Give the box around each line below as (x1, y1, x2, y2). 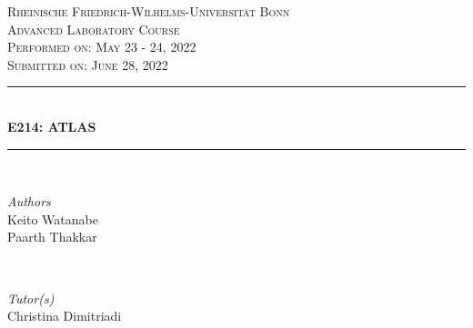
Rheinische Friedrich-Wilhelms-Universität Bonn (7, 2, 290, 20)
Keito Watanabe (7, 209, 98, 228)
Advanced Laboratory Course (7, 19, 180, 38)
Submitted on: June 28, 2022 (7, 55, 168, 74)
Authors (7, 192, 51, 211)
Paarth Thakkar (7, 227, 97, 246)
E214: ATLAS (7, 116, 96, 135)
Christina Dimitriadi (7, 306, 122, 325)
